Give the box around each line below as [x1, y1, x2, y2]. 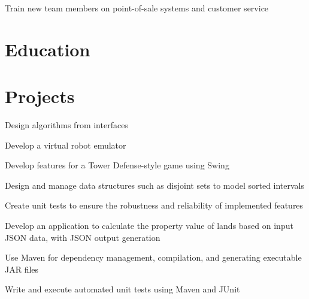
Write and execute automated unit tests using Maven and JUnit [5, 283, 240, 295]
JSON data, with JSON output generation [5, 231, 160, 243]
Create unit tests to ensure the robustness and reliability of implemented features [5, 199, 304, 212]
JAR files [5, 262, 39, 275]
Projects [5, 84, 75, 108]
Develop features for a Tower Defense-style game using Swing [5, 159, 229, 171]
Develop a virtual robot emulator [5, 138, 126, 151]
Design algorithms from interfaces [5, 119, 128, 131]
